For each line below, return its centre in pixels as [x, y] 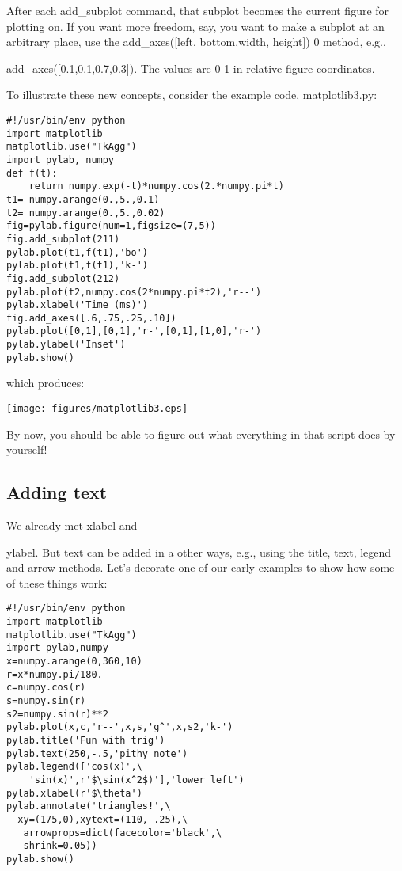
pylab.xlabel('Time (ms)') [77, 305]
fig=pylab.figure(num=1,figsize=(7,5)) [111, 226]
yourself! [27, 449]
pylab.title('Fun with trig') [86, 741]
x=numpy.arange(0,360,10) [74, 662]
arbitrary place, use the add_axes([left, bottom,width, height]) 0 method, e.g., [196, 42]
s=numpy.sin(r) [46, 701]
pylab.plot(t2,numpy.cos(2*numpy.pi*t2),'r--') [134, 292]
